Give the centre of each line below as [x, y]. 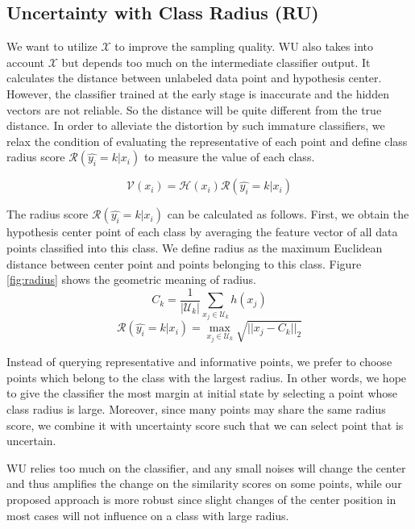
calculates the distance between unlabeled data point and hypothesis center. [194, 78]
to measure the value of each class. [229, 157]
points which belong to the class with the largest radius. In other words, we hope [207, 377]
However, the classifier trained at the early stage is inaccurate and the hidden [198, 93]
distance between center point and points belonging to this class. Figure [184, 263]
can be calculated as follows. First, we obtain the [288, 214]
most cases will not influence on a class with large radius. [148, 515]
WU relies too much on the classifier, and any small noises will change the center [206, 467]
